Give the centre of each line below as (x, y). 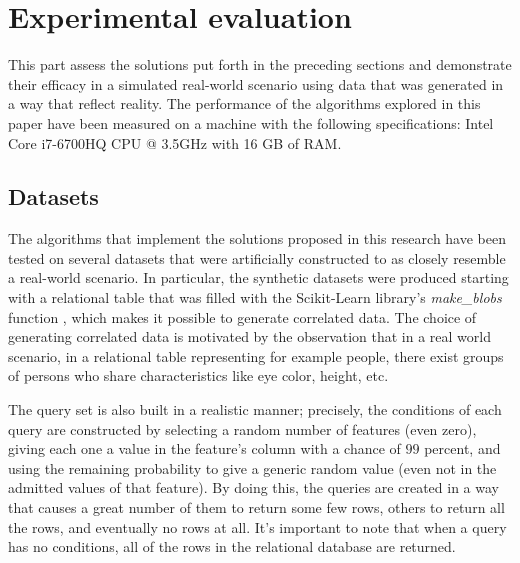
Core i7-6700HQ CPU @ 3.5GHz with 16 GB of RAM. (175, 142)
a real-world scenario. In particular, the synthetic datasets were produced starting (258, 277)
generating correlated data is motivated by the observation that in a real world (249, 336)
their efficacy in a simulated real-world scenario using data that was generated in (256, 83)
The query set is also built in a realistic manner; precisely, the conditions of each (255, 409)
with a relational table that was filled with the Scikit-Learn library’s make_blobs (255, 297)
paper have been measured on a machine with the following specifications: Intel (251, 122)
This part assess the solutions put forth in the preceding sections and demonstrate (260, 64)
